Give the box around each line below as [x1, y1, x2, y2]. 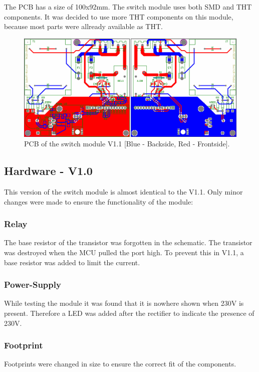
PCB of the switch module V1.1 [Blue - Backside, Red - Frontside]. [24, 138, 230, 149]
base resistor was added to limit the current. [4, 257, 140, 267]
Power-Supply [4, 278, 61, 291]
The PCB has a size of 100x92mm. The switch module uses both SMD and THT [4, 2, 252, 12]
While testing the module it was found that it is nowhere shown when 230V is [4, 298, 244, 308]
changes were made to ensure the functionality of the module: [4, 196, 193, 207]
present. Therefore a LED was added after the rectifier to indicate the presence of [4, 308, 254, 318]
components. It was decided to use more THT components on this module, [4, 11, 233, 22]
